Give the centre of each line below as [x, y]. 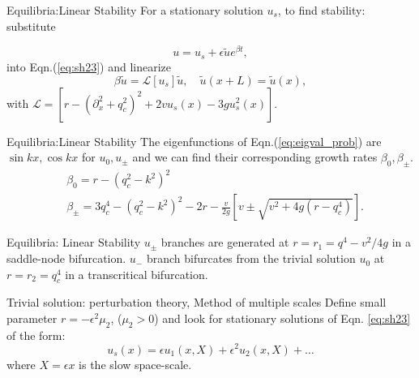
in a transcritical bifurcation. [137, 274]
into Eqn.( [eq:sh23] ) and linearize [89, 66]
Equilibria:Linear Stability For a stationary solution [135, 10]
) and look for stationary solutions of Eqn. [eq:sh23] [282, 318]
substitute [31, 26]
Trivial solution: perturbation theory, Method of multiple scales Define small [197, 302]
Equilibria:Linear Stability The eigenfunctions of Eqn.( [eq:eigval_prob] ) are [194, 141]
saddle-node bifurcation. [66, 258]
